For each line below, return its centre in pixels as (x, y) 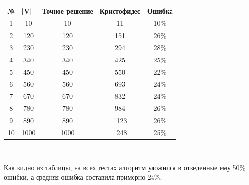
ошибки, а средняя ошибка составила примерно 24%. (83, 177)
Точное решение (67, 10)
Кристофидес (120, 10)
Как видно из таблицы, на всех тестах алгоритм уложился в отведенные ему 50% (125, 167)
